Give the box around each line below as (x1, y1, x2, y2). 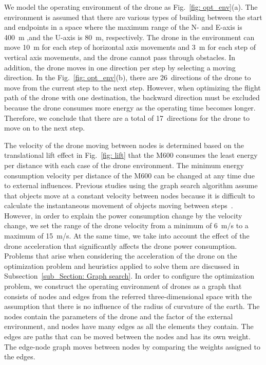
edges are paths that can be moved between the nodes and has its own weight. (4, 331, 251, 341)
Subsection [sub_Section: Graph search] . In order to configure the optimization (4, 270, 255, 281)
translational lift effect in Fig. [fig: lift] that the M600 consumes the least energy (4, 150, 258, 160)
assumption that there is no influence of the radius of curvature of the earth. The (4, 301, 260, 312)
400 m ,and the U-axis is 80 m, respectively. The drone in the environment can (4, 31, 255, 42)
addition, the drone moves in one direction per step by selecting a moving (4, 62, 236, 72)
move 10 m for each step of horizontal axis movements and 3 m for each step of (4, 42, 256, 52)
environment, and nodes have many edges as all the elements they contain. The (4, 321, 254, 332)
